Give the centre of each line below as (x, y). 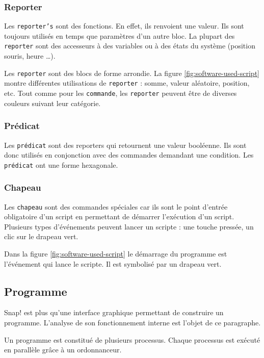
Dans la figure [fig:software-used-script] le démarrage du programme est (116, 254)
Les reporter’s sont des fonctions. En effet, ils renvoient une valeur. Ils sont (124, 26)
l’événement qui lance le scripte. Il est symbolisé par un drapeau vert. (113, 263)
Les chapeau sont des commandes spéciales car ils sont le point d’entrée (116, 206)
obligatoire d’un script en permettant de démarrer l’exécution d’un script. (119, 216)
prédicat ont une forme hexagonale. (61, 164)
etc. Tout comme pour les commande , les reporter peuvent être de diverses (121, 93)
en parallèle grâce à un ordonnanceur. (63, 350)
